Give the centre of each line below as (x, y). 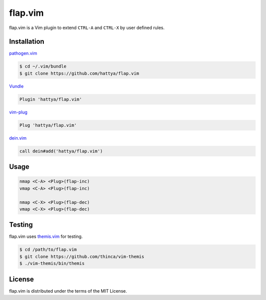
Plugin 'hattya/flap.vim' (51, 99)
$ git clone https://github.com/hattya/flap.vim (79, 73)
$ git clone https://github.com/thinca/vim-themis (82, 256)
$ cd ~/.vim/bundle (43, 66)
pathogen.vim (23, 53)
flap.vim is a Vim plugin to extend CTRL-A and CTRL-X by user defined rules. (87, 28)
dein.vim (18, 138)
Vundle (17, 86)
